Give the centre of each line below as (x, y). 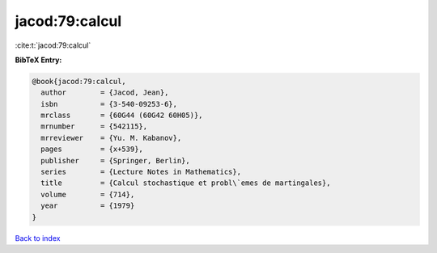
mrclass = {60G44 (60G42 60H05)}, (122, 116)
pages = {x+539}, (92, 149)
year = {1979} (88, 206)
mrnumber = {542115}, (94, 126)
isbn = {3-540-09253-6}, (109, 104)
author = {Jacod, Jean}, (105, 93)
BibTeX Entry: (38, 60)
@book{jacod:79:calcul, (79, 81)
